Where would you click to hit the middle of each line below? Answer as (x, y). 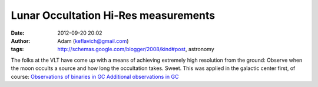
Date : (18, 33)
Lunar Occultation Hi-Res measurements (113, 15)
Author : (21, 41)
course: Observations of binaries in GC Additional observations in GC (95, 76)
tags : (17, 49)
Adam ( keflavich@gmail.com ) (93, 41)
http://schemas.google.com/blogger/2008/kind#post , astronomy (136, 49)
